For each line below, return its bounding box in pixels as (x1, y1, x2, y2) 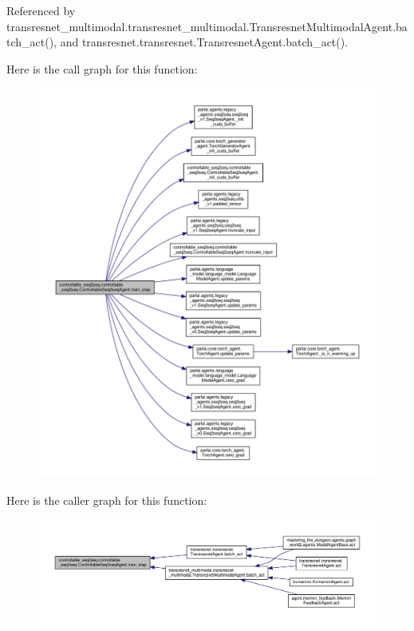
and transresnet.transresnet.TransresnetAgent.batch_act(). (60, 34, 349, 50)
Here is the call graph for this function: (6, 60, 198, 77)
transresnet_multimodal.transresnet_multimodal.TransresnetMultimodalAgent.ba (6, 18, 408, 34)
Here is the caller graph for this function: (6, 491, 207, 508)
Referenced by (6, 2, 76, 18)
